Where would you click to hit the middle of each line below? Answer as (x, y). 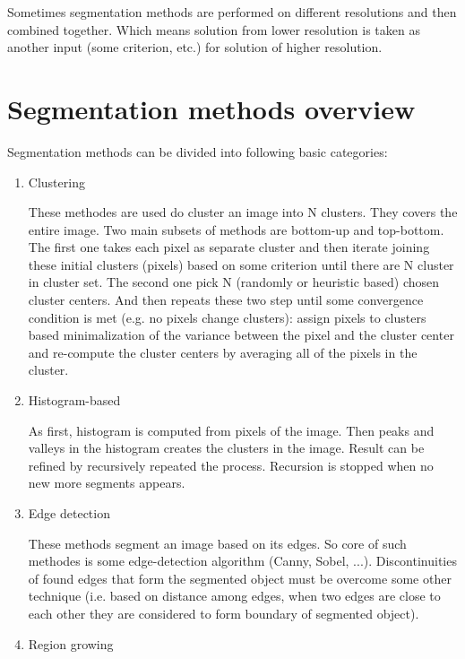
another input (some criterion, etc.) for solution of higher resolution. (195, 47)
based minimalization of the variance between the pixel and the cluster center (241, 335)
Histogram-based (74, 400)
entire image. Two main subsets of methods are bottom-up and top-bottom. (236, 229)
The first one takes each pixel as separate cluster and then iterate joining (229, 247)
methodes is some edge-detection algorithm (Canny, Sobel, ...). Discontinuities (242, 561)
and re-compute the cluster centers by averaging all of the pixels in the (223, 352)
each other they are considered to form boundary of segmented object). (224, 613)
